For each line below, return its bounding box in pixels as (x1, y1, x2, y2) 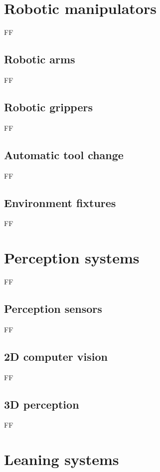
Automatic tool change (4, 147, 124, 162)
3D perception (4, 396, 79, 412)
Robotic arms (4, 51, 75, 67)
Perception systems (4, 247, 140, 268)
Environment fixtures (4, 195, 116, 210)
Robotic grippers (4, 99, 93, 114)
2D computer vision (4, 348, 108, 364)
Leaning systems (4, 449, 119, 470)
